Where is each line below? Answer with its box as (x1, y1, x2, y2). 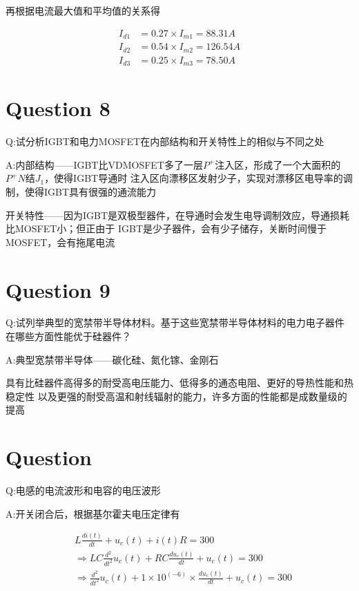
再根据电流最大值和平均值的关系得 (6, 3, 160, 17)
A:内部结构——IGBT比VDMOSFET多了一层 (6, 157, 203, 171)
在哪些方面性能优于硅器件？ (6, 329, 131, 344)
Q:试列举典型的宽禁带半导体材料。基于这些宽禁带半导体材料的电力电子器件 (6, 315, 345, 330)
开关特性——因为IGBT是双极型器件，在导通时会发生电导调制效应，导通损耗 (6, 207, 350, 222)
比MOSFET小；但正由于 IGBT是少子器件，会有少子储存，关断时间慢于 (6, 221, 327, 236)
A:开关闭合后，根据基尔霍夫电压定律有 (6, 506, 180, 520)
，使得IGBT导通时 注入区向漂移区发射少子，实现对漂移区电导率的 (44, 171, 343, 185)
